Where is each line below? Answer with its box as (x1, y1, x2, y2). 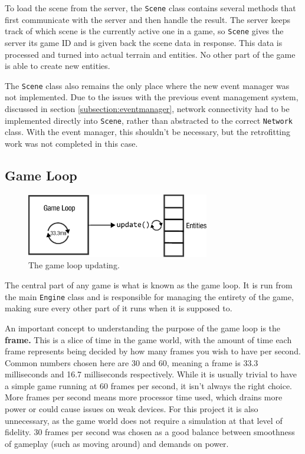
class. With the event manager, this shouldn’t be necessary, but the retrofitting (5, 126, 291, 138)
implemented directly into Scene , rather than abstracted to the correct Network (5, 114, 293, 126)
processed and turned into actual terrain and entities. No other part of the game (5, 48, 296, 60)
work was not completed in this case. (5, 137, 138, 149)
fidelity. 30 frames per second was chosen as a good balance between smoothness (5, 426, 295, 438)
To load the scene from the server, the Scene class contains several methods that (5, 2, 296, 14)
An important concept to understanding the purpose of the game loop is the (5, 321, 281, 334)
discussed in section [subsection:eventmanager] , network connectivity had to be (5, 102, 290, 114)
